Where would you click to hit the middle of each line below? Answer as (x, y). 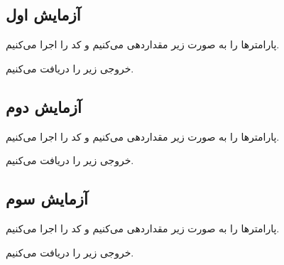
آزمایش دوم (44, 106)
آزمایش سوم (47, 199)
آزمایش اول (43, 15)
